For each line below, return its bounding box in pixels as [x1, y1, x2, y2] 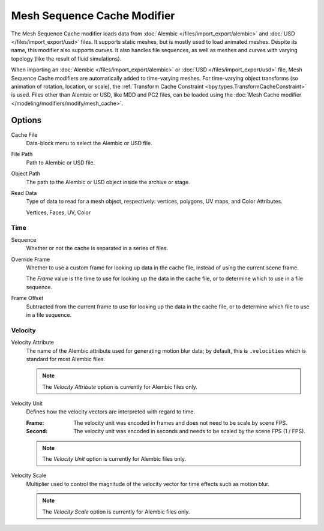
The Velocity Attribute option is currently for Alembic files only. [42, 383, 197, 390]
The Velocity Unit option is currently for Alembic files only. [42, 455, 186, 463]
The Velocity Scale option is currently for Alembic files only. [42, 508, 190, 515]
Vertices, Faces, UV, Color [26, 209, 91, 216]
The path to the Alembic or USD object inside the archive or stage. [26, 178, 190, 185]
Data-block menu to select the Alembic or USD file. [26, 139, 152, 146]
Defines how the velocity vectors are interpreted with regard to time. [26, 408, 195, 415]
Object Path [11, 170, 41, 177]
